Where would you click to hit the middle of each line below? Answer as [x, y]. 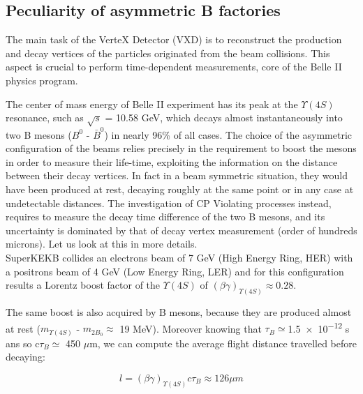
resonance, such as [45, 118]
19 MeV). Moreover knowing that [191, 328]
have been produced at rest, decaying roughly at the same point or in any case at [180, 189]
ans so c [23, 343]
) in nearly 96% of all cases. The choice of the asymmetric [228, 134]
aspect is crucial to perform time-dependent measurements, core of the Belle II [174, 67]
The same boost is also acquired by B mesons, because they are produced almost [179, 312]
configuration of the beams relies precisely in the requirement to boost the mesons [181, 148]
